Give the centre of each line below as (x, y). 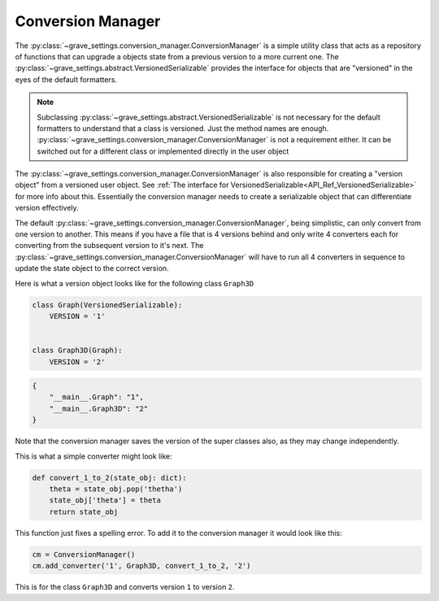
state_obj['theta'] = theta (105, 501)
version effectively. (47, 208)
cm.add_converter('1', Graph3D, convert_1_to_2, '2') (141, 566)
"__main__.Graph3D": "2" (99, 408)
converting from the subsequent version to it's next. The (109, 246)
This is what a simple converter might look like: (93, 456)
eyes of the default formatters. (66, 79)
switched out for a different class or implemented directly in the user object (163, 151)
